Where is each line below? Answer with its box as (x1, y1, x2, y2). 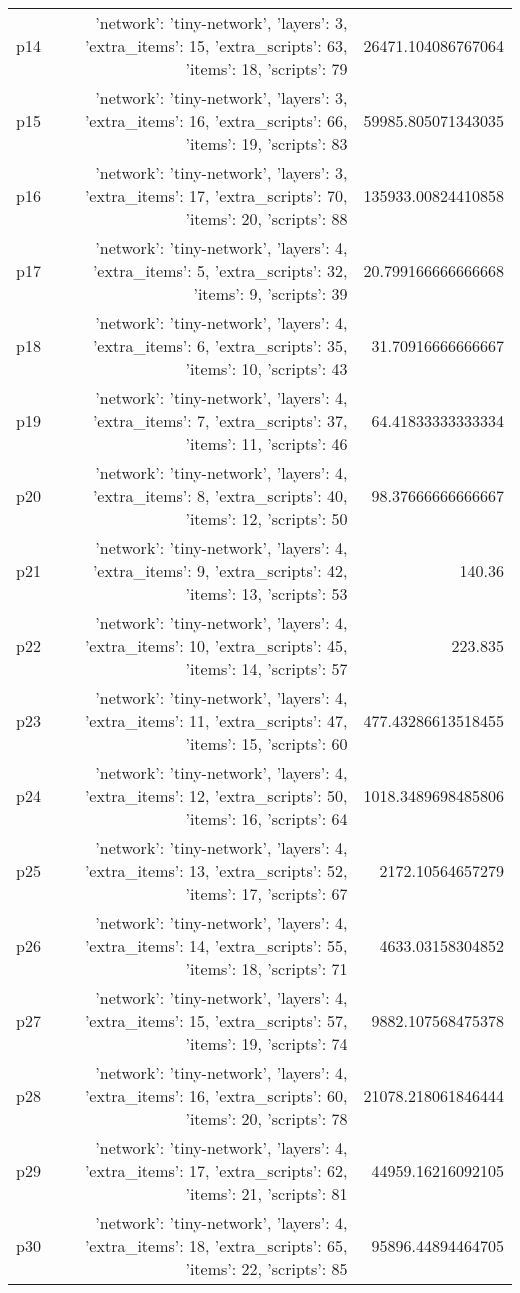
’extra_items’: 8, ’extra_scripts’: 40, (92, 484, 348, 507)
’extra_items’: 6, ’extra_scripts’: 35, (92, 334, 348, 357)
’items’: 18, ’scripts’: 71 (185, 957, 348, 980)
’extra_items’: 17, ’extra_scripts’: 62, (84, 1159, 348, 1182)
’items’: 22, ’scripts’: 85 (185, 1257, 348, 1280)
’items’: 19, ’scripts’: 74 (185, 1032, 348, 1055)
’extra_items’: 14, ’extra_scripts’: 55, (84, 934, 348, 957)
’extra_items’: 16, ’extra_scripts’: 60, (84, 1084, 348, 1107)
